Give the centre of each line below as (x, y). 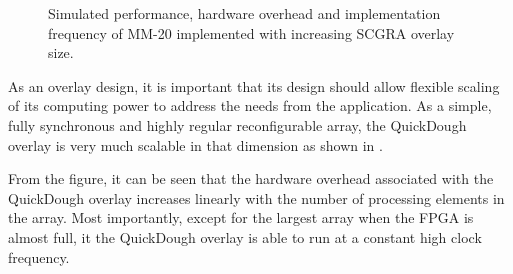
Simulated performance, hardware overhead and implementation (244, 13)
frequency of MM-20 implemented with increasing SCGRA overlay (251, 32)
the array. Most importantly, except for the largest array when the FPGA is (241, 217)
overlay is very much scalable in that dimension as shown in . (195, 144)
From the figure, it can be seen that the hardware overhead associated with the (251, 178)
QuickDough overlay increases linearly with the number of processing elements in (256, 197)
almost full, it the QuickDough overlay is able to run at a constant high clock (245, 236)
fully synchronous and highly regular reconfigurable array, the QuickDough (237, 124)
